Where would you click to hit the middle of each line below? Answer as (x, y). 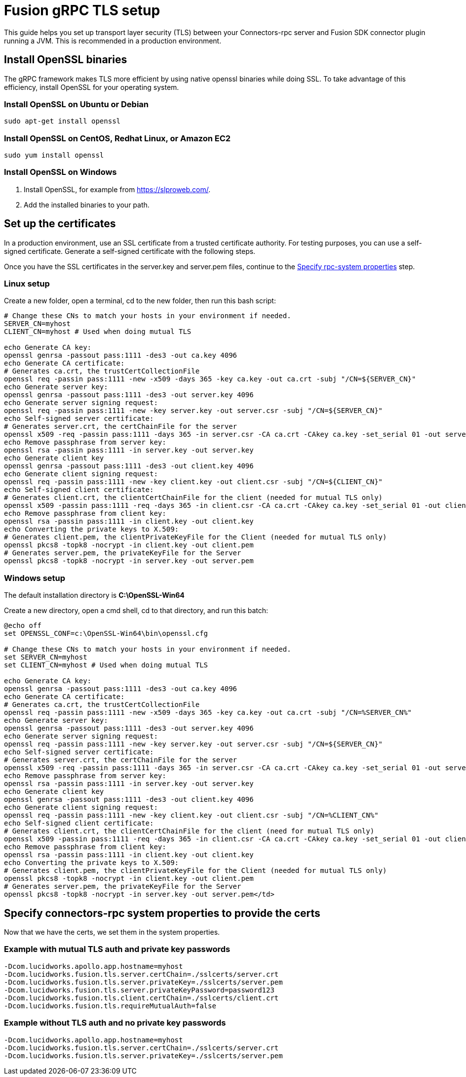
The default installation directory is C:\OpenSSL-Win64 (94, 595)
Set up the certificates (60, 224)
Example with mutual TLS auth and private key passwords (117, 949)
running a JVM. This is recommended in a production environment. (113, 41)
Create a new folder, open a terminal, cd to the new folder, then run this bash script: (140, 301)
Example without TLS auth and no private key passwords (115, 1023)
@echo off (23, 626)
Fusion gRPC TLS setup (82, 10)
